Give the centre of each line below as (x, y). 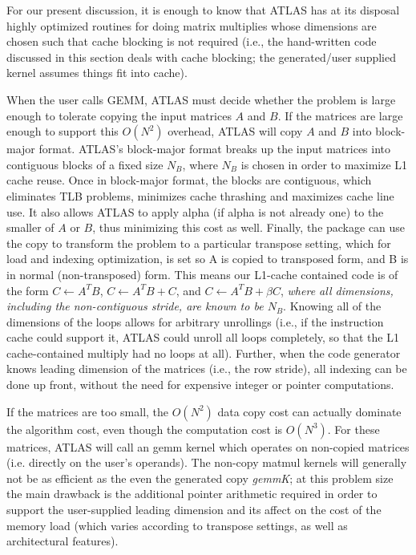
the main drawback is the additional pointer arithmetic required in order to (192, 494)
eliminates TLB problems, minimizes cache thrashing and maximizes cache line (200, 195)
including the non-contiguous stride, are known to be (135, 306)
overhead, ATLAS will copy (235, 131)
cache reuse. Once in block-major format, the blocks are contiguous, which (189, 180)
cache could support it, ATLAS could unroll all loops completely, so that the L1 (203, 337)
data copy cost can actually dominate (309, 411)
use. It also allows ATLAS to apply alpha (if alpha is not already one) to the (195, 211)
